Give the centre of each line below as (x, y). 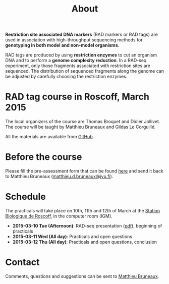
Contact (22, 262)
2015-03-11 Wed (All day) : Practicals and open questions (72, 237)
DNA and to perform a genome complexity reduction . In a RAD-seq (76, 61)
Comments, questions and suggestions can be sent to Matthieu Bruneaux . (82, 276)
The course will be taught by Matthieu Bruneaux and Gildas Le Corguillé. (80, 127)
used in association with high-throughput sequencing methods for (74, 40)
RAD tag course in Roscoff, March (77, 97)
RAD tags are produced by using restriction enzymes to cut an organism (81, 55)
